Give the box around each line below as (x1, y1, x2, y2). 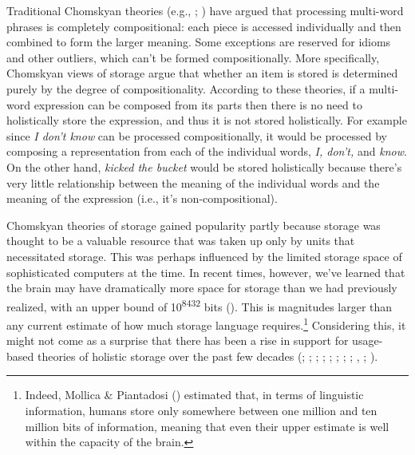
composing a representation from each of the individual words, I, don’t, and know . (6, 143, 407, 160)
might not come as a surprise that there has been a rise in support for (6, 332, 349, 349)
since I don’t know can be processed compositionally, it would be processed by (6, 127, 387, 144)
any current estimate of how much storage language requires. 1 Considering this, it (6, 314, 406, 333)
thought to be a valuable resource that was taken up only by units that (6, 232, 355, 249)
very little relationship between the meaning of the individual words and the (6, 174, 380, 191)
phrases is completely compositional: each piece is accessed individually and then (6, 18, 401, 34)
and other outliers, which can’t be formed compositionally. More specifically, (6, 49, 380, 65)
